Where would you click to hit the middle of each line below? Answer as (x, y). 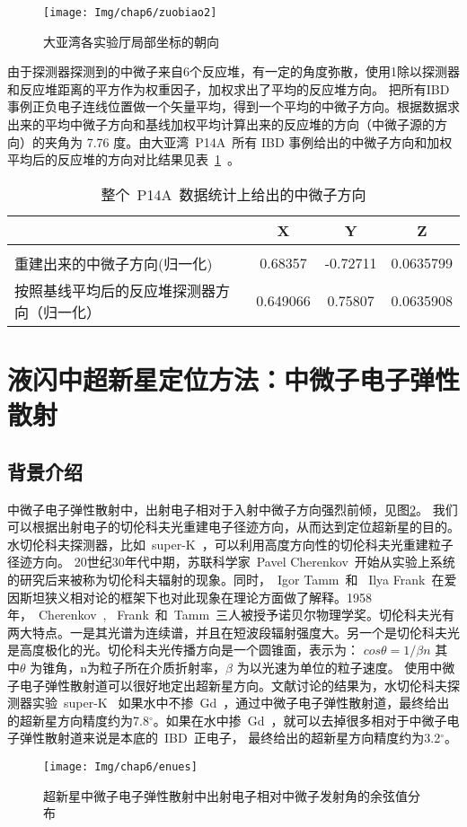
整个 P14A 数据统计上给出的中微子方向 (233, 194)
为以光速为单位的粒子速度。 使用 (333, 667)
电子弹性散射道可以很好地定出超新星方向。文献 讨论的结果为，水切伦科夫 (233, 685)
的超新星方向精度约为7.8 (78, 720)
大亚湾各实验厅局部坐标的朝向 (131, 41)
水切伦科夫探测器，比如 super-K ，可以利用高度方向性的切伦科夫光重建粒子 (230, 544)
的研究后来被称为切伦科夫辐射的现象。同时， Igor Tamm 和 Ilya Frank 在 (226, 579)
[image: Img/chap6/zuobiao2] (130, 13)
